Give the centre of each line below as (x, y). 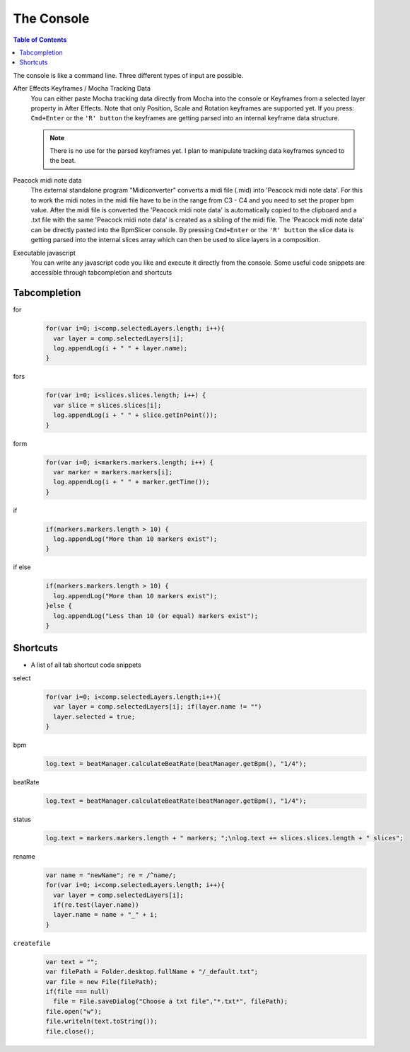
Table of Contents (40, 40)
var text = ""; (72, 962)
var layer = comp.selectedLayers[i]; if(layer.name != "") (158, 707)
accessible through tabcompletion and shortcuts (101, 273)
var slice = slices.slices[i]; (107, 405)
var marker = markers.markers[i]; (113, 472)
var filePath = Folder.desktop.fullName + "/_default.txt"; (152, 972)
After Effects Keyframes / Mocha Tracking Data (82, 88)
